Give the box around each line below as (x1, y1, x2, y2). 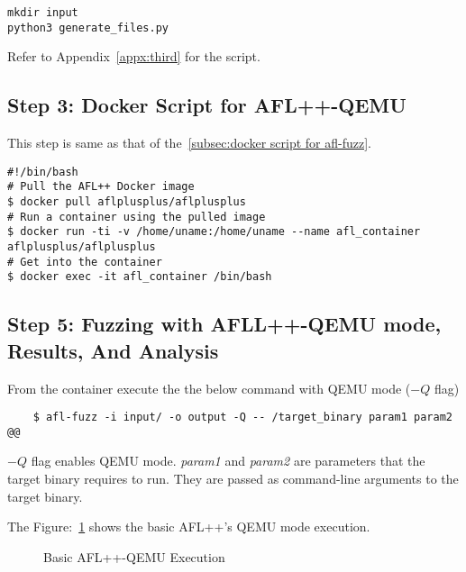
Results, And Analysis (7, 336, 219, 364)
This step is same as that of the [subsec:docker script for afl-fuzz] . (7, 133, 371, 152)
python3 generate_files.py (7, 21, 169, 34)
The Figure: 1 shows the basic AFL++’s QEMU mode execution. (7, 517, 370, 536)
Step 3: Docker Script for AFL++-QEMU (7, 91, 407, 119)
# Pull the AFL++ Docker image (7, 180, 195, 194)
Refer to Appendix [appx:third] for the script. (7, 47, 260, 66)
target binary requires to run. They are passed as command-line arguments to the (7, 469, 459, 488)
